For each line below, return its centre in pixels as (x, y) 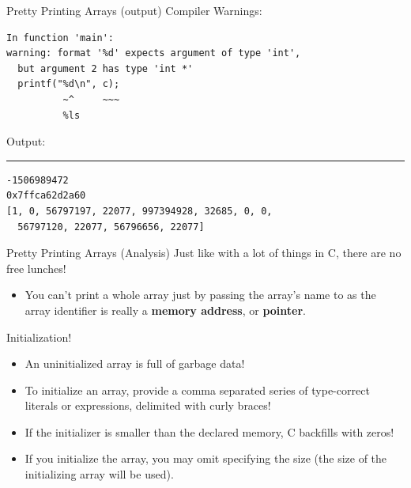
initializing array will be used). (99, 474)
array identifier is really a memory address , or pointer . (165, 310)
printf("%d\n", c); (69, 84)
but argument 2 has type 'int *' (106, 68)
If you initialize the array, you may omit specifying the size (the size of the (206, 458)
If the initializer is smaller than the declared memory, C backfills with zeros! (209, 431)
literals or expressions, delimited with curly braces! (148, 405)
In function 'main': (60, 38)
